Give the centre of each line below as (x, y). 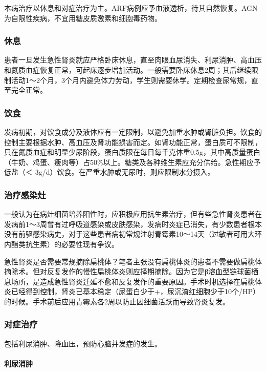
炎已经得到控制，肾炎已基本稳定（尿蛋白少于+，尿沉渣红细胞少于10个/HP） (132, 291)
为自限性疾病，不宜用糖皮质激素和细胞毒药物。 (83, 18)
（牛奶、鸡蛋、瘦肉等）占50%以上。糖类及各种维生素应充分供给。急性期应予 (132, 162)
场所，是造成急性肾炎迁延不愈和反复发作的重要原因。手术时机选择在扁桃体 (136, 281)
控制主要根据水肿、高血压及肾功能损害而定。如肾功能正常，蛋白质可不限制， (133, 142)
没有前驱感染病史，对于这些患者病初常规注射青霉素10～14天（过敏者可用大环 (133, 234)
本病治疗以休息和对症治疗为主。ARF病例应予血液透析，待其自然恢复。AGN (131, 8)
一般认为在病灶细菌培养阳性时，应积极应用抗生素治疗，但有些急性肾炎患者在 (133, 214)
